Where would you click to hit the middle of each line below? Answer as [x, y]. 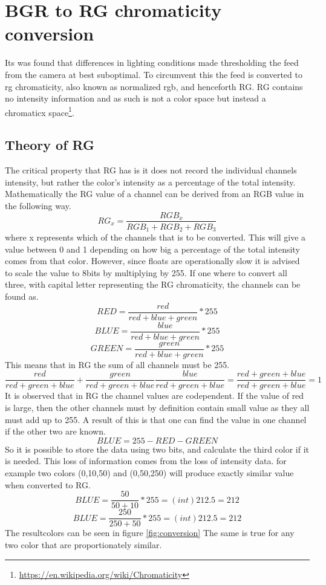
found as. [22, 296]
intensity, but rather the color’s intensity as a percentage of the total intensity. [150, 182]
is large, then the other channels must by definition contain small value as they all [157, 408]
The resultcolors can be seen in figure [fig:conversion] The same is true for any [150, 533]
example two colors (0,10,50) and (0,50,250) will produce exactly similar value [149, 473]
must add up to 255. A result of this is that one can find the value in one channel [156, 419]
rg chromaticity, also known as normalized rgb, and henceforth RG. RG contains [154, 86]
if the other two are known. [55, 431]
